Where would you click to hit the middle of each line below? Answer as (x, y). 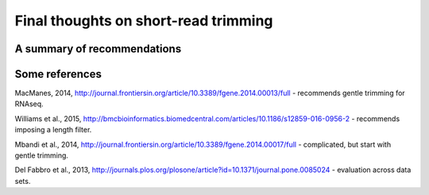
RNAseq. (29, 104)
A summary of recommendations (98, 49)
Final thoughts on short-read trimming (144, 21)
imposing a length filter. (53, 130)
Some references (58, 74)
